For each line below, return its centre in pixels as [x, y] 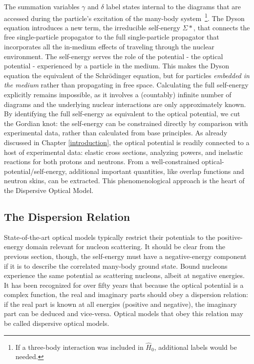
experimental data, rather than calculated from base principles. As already [116, 133]
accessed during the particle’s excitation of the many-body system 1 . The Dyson [124, 17]
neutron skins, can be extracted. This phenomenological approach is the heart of [124, 181]
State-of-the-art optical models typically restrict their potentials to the [110, 237]
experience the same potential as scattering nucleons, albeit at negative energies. [124, 275]
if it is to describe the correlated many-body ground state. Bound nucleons [116, 266]
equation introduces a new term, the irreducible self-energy [92, 27]
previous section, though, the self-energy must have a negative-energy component [125, 256]
